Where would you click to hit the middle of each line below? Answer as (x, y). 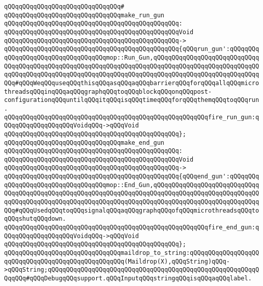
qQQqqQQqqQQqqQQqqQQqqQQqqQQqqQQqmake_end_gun (84, 142)
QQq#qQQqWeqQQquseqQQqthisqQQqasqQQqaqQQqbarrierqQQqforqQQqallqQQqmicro (132, 83)
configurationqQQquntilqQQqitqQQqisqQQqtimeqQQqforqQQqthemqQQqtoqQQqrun (132, 100)
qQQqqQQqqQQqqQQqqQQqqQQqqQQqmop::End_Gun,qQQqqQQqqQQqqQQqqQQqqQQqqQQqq (132, 185)
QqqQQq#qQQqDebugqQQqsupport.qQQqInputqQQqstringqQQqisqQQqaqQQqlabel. (128, 278)
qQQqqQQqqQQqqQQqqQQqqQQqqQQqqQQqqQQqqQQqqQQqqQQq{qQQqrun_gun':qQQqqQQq (132, 49)
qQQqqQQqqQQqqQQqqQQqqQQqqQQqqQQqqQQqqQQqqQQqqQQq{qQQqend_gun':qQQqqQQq (132, 177)
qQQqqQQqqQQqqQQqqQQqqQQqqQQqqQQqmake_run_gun (84, 15)
